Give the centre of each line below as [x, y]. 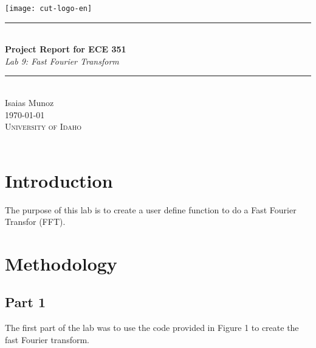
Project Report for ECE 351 [66, 49]
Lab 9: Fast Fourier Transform [62, 61]
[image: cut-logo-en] [49, 9]
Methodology [61, 263]
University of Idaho [43, 126]
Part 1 [26, 302]
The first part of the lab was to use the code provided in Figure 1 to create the [152, 328]
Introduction [59, 180]
